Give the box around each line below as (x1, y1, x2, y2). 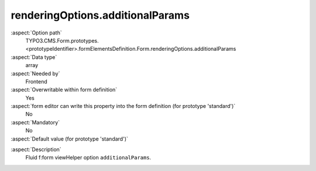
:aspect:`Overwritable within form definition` (11, 86, 118, 93)
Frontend (25, 78, 48, 85)
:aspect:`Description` (11, 146, 61, 153)
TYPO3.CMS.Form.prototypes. (25, 37, 99, 44)
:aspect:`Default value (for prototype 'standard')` (11, 135, 129, 142)
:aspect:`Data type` (11, 53, 57, 61)
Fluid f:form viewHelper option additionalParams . (25, 154, 152, 161)
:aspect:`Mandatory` (11, 118, 60, 125)
